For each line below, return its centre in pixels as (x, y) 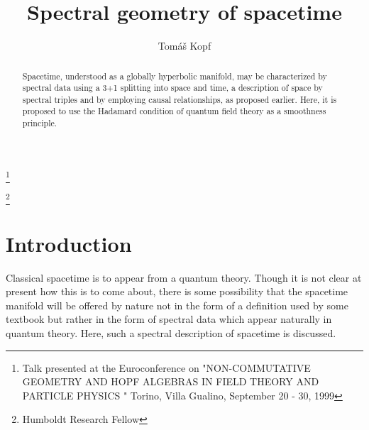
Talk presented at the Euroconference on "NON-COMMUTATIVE (166, 367)
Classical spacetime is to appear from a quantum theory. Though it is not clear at (184, 277)
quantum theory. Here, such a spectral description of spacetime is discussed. (171, 332)
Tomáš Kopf (184, 46)
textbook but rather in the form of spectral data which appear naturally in (169, 319)
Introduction (69, 243)
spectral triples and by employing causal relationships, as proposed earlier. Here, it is (180, 99)
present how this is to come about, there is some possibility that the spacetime (177, 291)
